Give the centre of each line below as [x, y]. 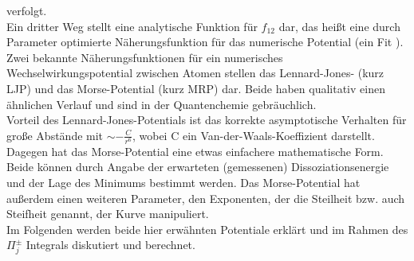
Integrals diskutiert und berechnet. [110, 245]
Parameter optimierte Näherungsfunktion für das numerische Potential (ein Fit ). [205, 42]
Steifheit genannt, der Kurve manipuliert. [108, 214]
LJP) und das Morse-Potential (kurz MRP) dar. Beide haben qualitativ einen [196, 88]
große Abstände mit [55, 135]
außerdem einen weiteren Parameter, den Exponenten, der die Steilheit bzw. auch [206, 198]
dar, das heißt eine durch [339, 26]
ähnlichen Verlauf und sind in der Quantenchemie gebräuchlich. [162, 104]
